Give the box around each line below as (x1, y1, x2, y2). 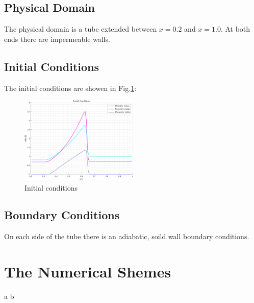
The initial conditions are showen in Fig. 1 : (4, 82, 137, 93)
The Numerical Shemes (4, 261, 171, 282)
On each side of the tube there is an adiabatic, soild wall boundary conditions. (4, 231, 249, 242)
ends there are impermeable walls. (4, 33, 110, 44)
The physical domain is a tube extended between (4, 24, 157, 34)
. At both (220, 24, 250, 34)
